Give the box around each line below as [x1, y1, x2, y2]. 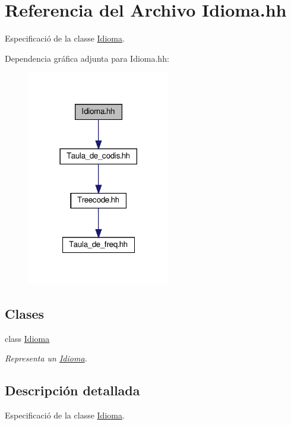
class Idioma [5, 332, 50, 344]
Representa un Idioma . [5, 352, 87, 364]
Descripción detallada [5, 381, 140, 399]
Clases [5, 304, 45, 322]
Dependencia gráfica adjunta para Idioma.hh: [5, 52, 169, 64]
